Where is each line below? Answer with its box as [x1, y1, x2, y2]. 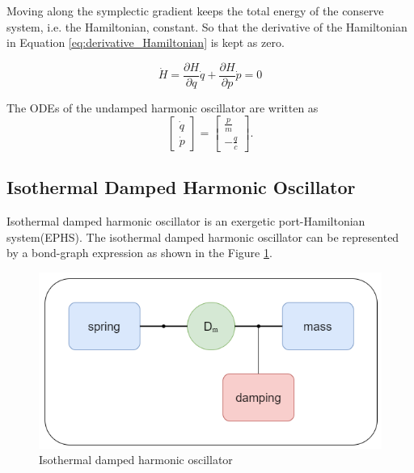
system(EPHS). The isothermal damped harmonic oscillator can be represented [6, 228, 399, 245]
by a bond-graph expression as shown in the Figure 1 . [6, 244, 272, 261]
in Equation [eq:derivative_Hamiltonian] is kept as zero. [6, 34, 285, 51]
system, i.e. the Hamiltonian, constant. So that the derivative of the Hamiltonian [6, 18, 408, 35]
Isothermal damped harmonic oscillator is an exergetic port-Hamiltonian [6, 212, 365, 229]
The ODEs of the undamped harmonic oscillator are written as [6, 99, 319, 116]
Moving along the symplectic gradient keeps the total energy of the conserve [6, 2, 384, 19]
